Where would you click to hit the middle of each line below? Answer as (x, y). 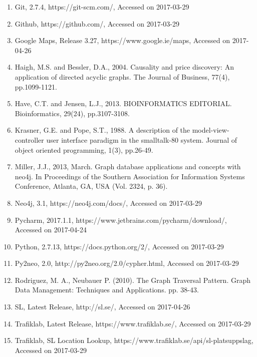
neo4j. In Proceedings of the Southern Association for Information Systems (130, 176)
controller (29, 139)
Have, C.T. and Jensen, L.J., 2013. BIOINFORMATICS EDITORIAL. (123, 103)
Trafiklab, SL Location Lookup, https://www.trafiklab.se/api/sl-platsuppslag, (134, 340)
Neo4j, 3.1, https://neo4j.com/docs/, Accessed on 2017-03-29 (108, 203)
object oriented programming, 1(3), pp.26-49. (84, 149)
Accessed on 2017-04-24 (51, 230)
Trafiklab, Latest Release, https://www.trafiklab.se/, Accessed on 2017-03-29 (133, 323)
